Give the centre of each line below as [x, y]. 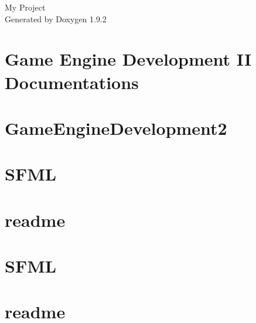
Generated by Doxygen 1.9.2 [56, 18]
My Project [25, 7]
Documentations [72, 82]
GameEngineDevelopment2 [116, 127]
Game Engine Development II [128, 59]
